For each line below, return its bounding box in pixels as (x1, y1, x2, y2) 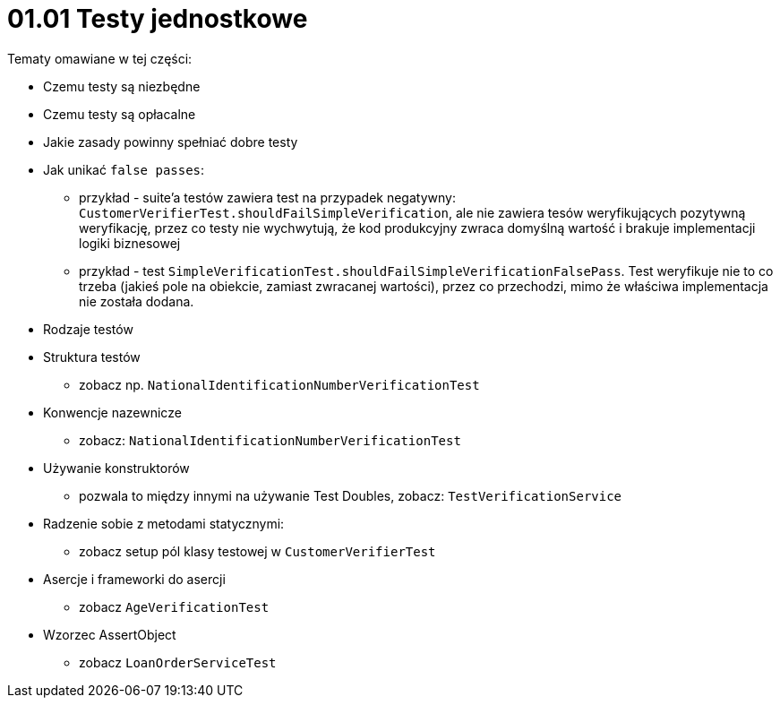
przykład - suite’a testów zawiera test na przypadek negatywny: (79, 189, 456, 205)
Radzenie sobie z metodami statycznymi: (43, 515, 285, 531)
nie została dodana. (79, 293, 194, 309)
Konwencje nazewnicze (43, 404, 182, 420)
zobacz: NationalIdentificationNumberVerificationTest (79, 432, 461, 448)
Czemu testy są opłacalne (43, 106, 196, 122)
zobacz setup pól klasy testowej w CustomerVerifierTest (79, 543, 436, 559)
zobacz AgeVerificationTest (79, 598, 270, 615)
